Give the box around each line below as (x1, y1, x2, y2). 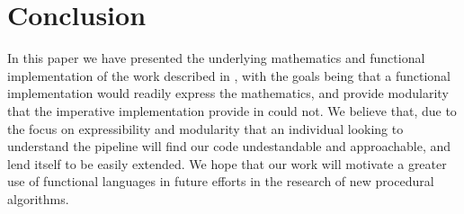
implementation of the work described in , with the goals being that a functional (7, 66, 451, 85)
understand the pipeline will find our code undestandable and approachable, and (7, 137, 451, 156)
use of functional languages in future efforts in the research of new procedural (7, 172, 434, 191)
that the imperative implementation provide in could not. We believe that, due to (7, 101, 457, 120)
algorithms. (7, 189, 69, 208)
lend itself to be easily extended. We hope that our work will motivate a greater (7, 154, 447, 173)
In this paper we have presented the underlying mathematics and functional (7, 49, 425, 67)
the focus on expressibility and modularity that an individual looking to (7, 119, 404, 138)
